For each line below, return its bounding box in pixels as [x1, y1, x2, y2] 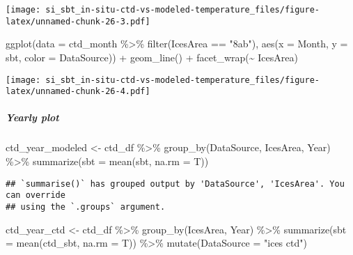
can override [6, 190, 65, 201]
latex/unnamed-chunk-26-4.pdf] [6, 86, 150, 97]
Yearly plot [6, 110, 59, 125]
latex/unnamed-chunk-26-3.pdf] [6, 16, 150, 26]
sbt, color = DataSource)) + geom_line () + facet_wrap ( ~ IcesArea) [6, 49, 298, 64]
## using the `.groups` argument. [6, 201, 166, 212]
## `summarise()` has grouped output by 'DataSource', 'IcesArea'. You [6, 178, 345, 189]
